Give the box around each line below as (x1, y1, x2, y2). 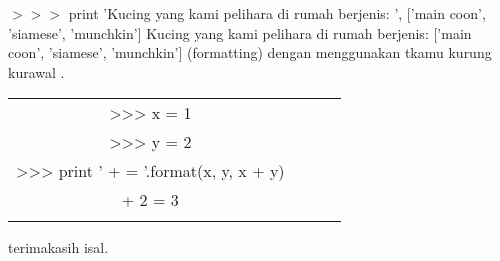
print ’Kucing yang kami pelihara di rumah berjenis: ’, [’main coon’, (68, 3, 486, 23)
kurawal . (8, 61, 65, 82)
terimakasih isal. (8, 237, 109, 258)
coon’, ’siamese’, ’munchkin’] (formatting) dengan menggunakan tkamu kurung (8, 42, 492, 63)
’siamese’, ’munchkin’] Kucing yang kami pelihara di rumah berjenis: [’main (8, 22, 472, 43)
